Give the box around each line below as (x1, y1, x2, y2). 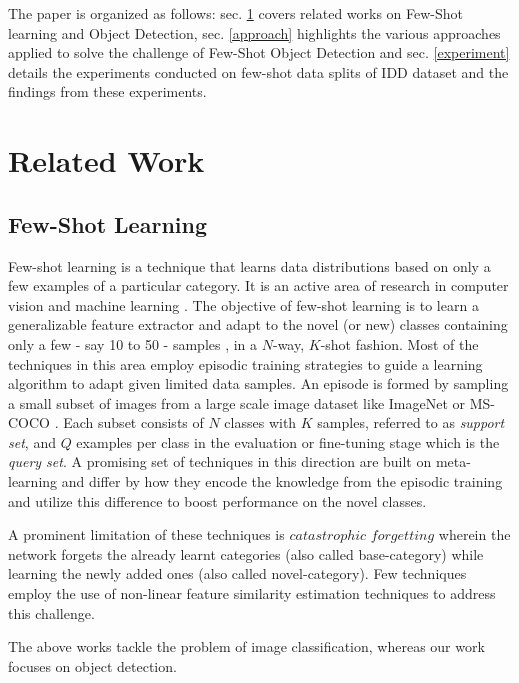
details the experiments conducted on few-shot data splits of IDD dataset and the (8, 61, 509, 82)
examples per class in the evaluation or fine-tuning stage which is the (76, 431, 500, 452)
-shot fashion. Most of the (320, 333, 479, 354)
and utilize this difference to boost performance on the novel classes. (8, 490, 427, 511)
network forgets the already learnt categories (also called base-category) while (8, 543, 484, 564)
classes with (224, 412, 297, 433)
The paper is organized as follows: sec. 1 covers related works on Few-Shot (8, 3, 464, 23)
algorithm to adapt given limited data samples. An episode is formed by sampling (8, 373, 509, 394)
